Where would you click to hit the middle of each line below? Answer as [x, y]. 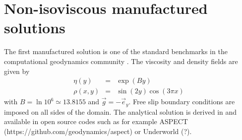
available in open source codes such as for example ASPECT [96, 121]
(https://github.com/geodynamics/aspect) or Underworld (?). [98, 131]
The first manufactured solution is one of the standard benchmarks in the [116, 51]
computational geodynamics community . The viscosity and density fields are [121, 61]
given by [17, 71]
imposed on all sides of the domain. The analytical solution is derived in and [121, 111]
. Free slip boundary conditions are [182, 102]
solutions [35, 28]
